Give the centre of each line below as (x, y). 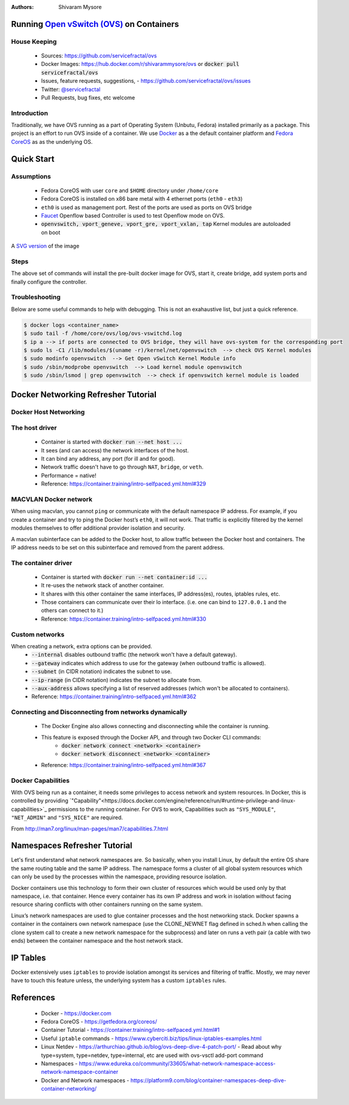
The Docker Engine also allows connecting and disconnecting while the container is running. (155, 726)
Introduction (29, 113)
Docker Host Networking (48, 412)
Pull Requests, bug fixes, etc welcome (88, 97)
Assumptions (31, 176)
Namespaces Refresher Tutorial (72, 846)
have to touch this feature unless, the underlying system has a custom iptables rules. (119, 980)
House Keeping (34, 41)
